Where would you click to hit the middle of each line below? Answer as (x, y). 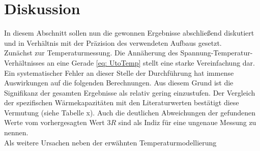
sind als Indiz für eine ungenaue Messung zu (187, 122)
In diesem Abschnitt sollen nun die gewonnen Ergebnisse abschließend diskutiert (129, 33)
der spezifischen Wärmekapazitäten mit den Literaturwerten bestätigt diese (122, 102)
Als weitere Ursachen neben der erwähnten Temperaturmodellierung (110, 142)
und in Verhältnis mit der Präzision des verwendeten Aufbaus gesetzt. (113, 42)
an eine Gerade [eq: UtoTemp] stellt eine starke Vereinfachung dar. (151, 62)
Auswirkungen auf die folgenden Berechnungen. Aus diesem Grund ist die (119, 83)
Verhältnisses (24, 62)
